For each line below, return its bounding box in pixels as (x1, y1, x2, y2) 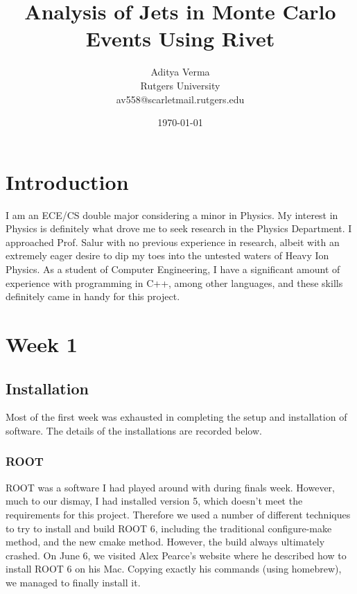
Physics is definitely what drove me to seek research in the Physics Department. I (6, 221, 352, 236)
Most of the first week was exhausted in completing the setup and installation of (6, 410, 347, 424)
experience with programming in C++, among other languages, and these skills (6, 275, 343, 290)
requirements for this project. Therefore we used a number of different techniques (6, 507, 351, 521)
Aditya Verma (150, 64, 210, 79)
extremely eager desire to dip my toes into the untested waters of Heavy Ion (6, 248, 329, 263)
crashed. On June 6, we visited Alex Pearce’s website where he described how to (6, 548, 347, 562)
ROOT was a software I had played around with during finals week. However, (6, 480, 336, 494)
